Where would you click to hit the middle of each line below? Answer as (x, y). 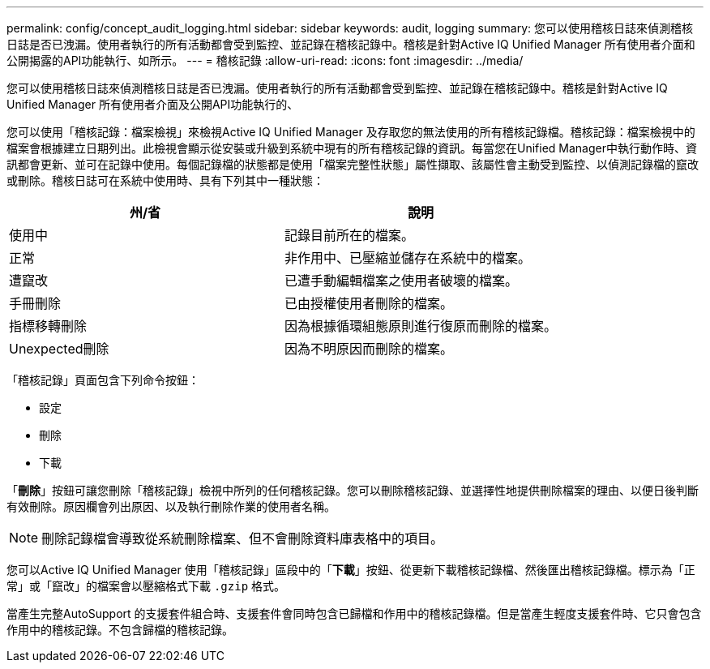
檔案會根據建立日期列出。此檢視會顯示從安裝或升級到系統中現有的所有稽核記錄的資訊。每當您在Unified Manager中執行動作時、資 (352, 148)
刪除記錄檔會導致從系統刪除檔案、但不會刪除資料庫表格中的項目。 (243, 538)
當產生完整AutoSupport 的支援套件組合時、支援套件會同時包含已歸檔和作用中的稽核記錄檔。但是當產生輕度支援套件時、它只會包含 (354, 613)
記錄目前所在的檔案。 (350, 235)
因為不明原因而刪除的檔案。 (369, 349)
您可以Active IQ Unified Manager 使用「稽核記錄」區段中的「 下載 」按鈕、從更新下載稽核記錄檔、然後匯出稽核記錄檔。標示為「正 (351, 570)
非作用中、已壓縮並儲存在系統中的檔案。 (408, 258)
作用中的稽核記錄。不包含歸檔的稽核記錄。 (120, 630)
